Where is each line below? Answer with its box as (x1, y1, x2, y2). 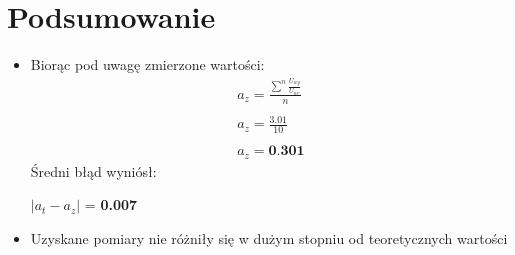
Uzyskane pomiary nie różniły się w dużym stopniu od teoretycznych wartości (30, 227, 508, 248)
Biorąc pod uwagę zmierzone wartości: (30, 54, 265, 75)
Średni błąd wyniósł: (30, 160, 157, 181)
